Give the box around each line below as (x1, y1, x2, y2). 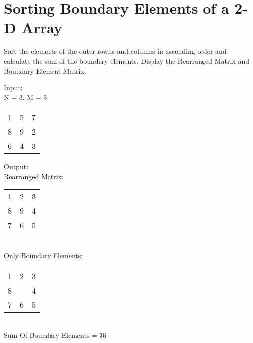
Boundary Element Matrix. (4, 65, 86, 76)
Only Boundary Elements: (4, 250, 83, 261)
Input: (4, 82, 23, 93)
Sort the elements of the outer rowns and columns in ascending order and (4, 46, 227, 56)
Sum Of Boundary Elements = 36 (4, 330, 106, 340)
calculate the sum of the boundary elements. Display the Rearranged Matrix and (4, 55, 250, 66)
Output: (4, 161, 29, 172)
